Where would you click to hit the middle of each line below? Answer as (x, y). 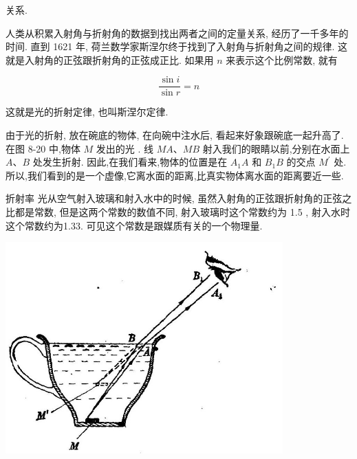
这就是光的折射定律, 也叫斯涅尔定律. (87, 112)
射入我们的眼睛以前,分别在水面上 (276, 148)
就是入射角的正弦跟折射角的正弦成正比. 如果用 (110, 59)
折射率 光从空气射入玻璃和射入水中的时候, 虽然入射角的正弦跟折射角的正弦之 (179, 198)
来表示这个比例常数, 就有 (282, 59)
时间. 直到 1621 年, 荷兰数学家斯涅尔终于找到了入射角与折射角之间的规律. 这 (176, 46)
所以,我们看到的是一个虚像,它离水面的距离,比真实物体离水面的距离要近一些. (175, 175)
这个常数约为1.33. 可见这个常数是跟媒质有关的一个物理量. (134, 225)
